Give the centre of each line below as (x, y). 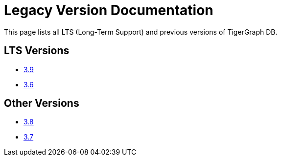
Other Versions (42, 103)
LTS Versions (37, 51)
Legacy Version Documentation (109, 10)
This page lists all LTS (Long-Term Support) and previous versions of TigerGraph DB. (141, 32)
